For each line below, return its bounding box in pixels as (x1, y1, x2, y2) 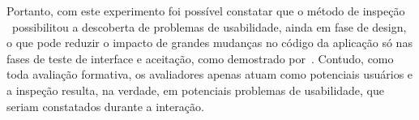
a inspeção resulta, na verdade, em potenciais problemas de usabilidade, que (6, 81, 385, 98)
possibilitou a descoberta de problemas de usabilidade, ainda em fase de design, (11, 18, 407, 35)
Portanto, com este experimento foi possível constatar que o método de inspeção (6, 2, 405, 19)
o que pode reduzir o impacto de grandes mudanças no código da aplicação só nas (6, 34, 413, 51)
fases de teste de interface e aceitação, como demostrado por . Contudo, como (6, 49, 394, 66)
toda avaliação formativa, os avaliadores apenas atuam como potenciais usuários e (6, 66, 413, 83)
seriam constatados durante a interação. (6, 97, 204, 114)
